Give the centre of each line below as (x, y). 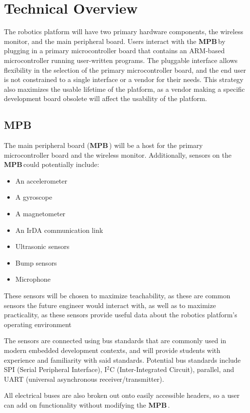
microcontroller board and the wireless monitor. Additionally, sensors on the (118, 155)
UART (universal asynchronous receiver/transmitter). (84, 379)
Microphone (33, 279)
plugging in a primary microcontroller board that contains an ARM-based (114, 51)
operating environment (38, 324)
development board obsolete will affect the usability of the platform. (106, 98)
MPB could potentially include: (52, 164)
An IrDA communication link (59, 230)
